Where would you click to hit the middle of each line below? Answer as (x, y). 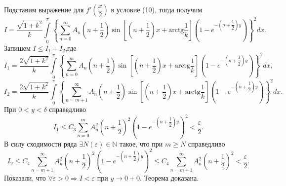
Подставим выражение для (44, 9)
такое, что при (141, 143)
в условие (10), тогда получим (157, 9)
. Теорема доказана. (169, 177)
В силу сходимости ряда (41, 143)
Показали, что (25, 177)
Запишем (17, 48)
